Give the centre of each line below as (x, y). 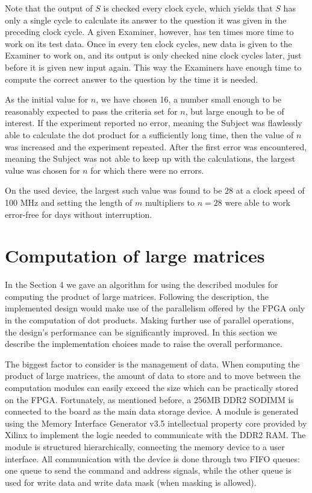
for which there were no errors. (147, 170)
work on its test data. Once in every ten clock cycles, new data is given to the (148, 43)
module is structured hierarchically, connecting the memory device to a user (145, 446)
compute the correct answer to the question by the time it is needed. (132, 79)
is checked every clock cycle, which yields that (188, 8)
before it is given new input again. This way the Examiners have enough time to (153, 67)
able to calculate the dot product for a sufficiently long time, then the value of (149, 134)
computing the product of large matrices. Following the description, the (137, 296)
